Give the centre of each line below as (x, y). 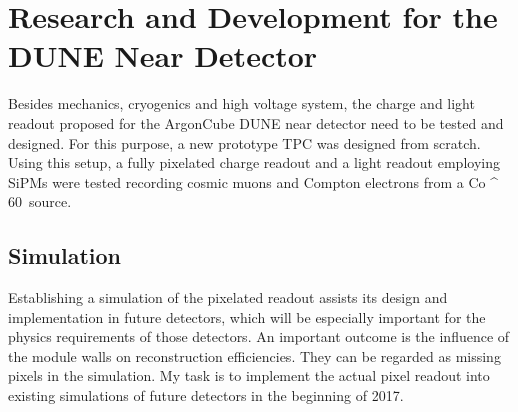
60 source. (40, 201)
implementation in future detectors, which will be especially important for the (247, 316)
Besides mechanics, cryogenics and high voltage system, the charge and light (241, 103)
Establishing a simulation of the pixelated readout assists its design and (228, 297)
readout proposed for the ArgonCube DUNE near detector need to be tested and (256, 122)
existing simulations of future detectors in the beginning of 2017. (206, 395)
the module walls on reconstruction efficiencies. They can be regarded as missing (254, 355)
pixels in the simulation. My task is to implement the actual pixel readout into (249, 375)
